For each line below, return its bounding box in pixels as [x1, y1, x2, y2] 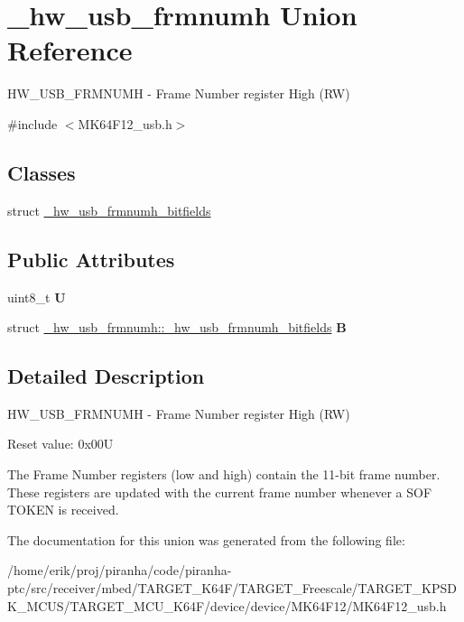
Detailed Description [7, 362, 205, 390]
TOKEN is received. [7, 500, 119, 519]
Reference [7, 32, 133, 69]
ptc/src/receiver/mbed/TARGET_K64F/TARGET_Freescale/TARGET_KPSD [7, 579, 457, 598]
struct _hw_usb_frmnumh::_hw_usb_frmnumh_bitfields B [7, 318, 347, 337]
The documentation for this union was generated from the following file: [7, 530, 405, 549]
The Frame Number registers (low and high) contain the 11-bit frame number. [7, 465, 441, 484]
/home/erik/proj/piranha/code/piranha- [7, 561, 232, 580]
